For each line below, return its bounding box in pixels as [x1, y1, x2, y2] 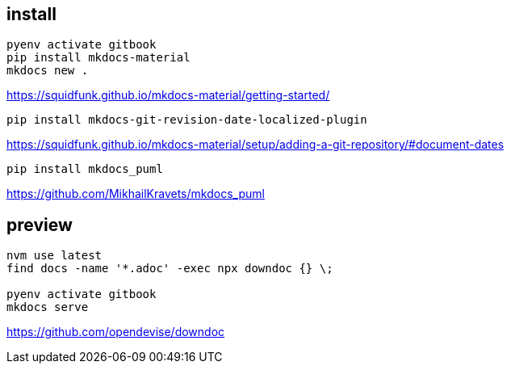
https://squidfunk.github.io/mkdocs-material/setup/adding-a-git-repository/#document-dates [6, 137, 505, 152]
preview [6, 214, 73, 235]
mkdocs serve [6, 301, 89, 314]
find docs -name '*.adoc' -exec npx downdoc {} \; [6, 262, 333, 275]
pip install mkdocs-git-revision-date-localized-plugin [6, 113, 367, 127]
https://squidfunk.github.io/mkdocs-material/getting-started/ [6, 88, 330, 103]
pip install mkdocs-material [6, 51, 191, 65]
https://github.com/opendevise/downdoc [6, 325, 225, 339]
